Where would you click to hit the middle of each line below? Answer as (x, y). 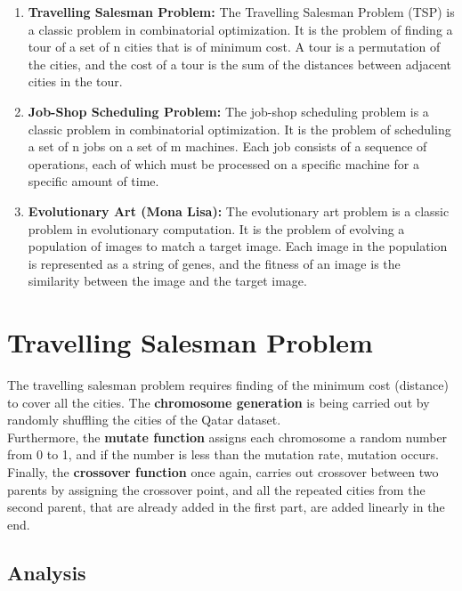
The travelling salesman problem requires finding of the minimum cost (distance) (228, 385)
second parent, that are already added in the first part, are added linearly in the (226, 507)
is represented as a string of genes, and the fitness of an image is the (214, 263)
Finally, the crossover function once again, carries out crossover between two (223, 472)
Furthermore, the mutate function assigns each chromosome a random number (227, 437)
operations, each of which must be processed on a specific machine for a (223, 163)
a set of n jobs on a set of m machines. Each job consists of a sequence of (227, 146)
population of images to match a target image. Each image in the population (238, 246)
